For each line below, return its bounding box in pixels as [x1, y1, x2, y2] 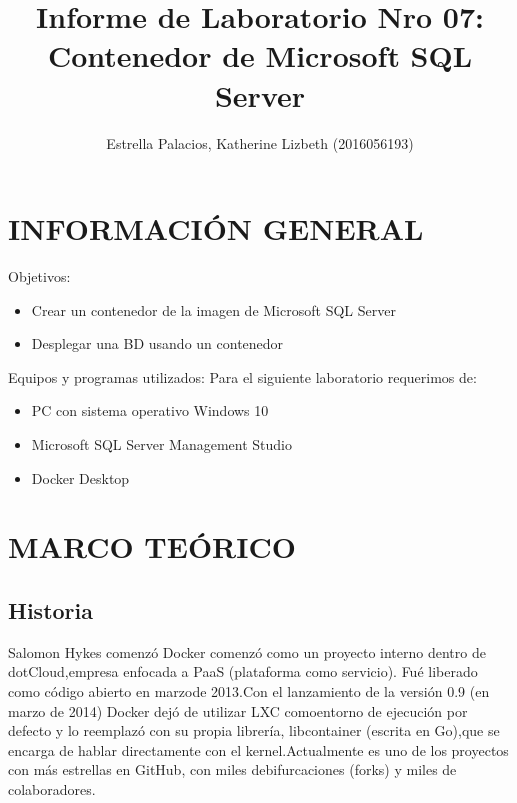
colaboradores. [8, 778, 96, 799]
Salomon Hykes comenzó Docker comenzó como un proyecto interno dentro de [8, 641, 486, 662]
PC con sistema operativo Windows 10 [31, 400, 269, 421]
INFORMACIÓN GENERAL [8, 208, 424, 249]
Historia [8, 594, 93, 625]
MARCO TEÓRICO [8, 526, 296, 567]
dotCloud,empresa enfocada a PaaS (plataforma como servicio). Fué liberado [8, 661, 478, 682]
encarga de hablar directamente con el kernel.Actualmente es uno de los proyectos [8, 739, 509, 760]
